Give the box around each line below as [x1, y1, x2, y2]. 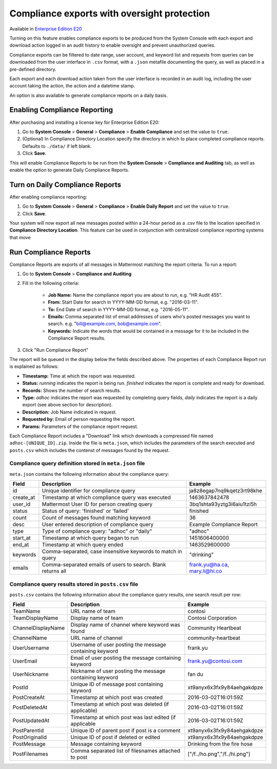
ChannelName [12, 634, 47, 641]
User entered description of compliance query [42, 521, 154, 528]
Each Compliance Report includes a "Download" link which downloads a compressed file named [9, 433, 213, 439]
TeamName [12, 607, 41, 615]
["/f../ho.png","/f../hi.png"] [187, 750, 251, 758]
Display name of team [70, 615, 123, 622]
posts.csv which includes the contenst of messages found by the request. [9, 447, 170, 453]
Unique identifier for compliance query [42, 487, 135, 494]
